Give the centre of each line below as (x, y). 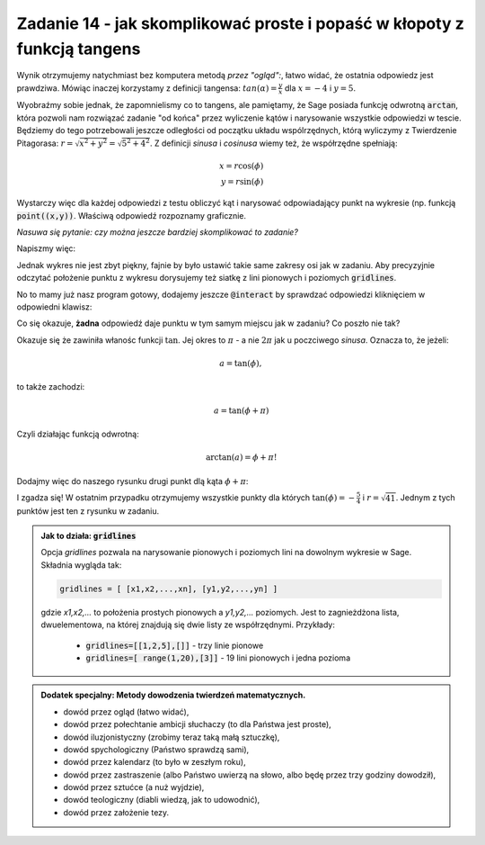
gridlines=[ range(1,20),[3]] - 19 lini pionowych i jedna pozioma (218, 658)
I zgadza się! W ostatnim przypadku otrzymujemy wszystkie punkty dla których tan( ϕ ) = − (186, 497)
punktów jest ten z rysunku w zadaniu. (88, 511)
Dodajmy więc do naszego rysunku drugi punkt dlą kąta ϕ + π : (132, 481)
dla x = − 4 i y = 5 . (320, 88)
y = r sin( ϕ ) (242, 181)
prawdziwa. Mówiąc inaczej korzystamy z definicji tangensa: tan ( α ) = (147, 88)
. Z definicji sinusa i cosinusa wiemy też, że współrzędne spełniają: (274, 143)
